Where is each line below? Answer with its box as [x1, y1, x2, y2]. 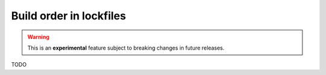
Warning [27, 33, 50, 41]
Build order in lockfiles [11, 9, 126, 22]
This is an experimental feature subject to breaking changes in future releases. [27, 44, 225, 51]
